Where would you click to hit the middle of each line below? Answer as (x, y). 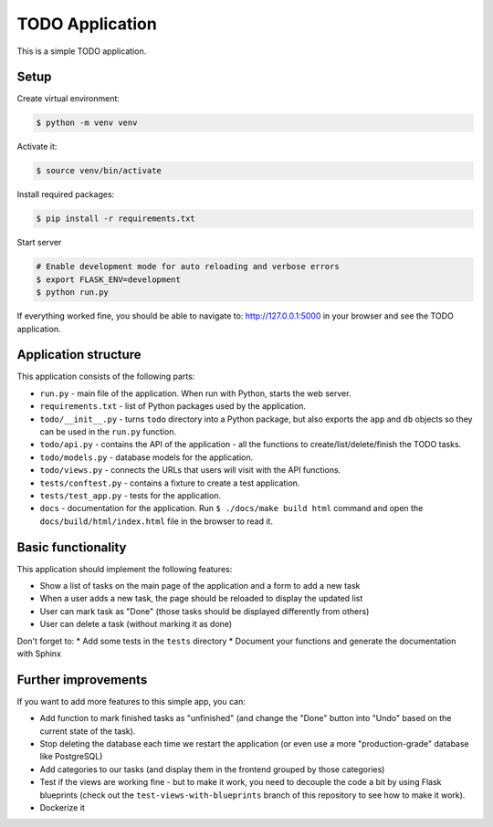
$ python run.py (73, 293)
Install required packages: (66, 194)
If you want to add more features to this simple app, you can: (131, 701)
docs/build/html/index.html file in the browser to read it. (157, 521)
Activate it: (37, 147)
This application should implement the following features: (125, 569)
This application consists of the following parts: (106, 377)
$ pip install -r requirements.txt (115, 219)
